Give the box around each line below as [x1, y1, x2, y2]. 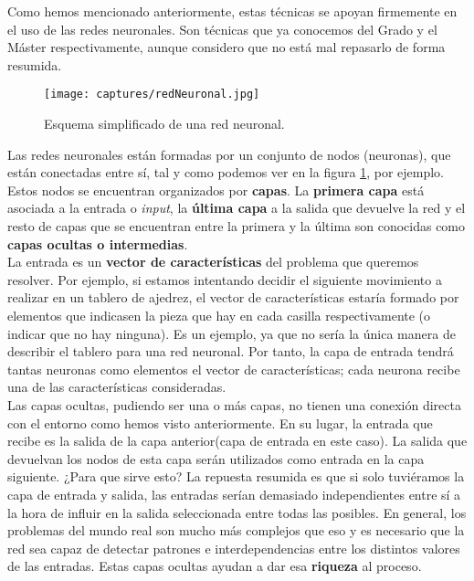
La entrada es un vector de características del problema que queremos [7, 252, 419, 271]
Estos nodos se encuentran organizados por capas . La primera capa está [7, 180, 425, 199]
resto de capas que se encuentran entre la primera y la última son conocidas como [7, 217, 466, 235]
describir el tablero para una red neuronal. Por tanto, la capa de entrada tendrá [7, 342, 454, 361]
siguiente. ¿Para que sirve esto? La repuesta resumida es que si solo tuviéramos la [7, 467, 465, 486]
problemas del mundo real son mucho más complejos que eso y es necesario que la [7, 521, 465, 540]
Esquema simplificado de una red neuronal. [44, 114, 285, 133]
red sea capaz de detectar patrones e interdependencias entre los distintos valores [7, 538, 460, 557]
